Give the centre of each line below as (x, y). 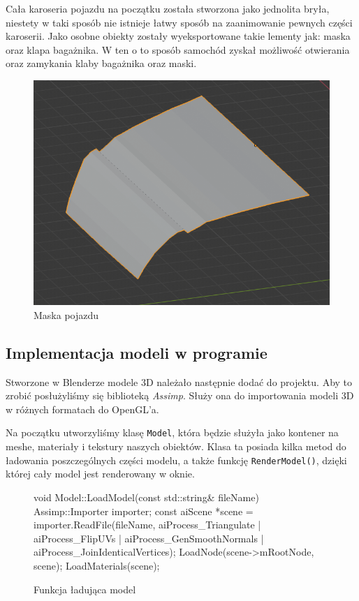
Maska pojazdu (66, 314)
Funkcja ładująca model (85, 589)
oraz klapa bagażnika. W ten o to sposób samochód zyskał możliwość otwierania (178, 49)
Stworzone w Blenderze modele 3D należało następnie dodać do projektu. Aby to (179, 381)
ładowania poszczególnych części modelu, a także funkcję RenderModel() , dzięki (176, 460)
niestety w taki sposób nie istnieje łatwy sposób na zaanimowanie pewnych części (179, 22)
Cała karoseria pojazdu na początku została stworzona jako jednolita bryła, (168, 8)
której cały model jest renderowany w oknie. (100, 474)
